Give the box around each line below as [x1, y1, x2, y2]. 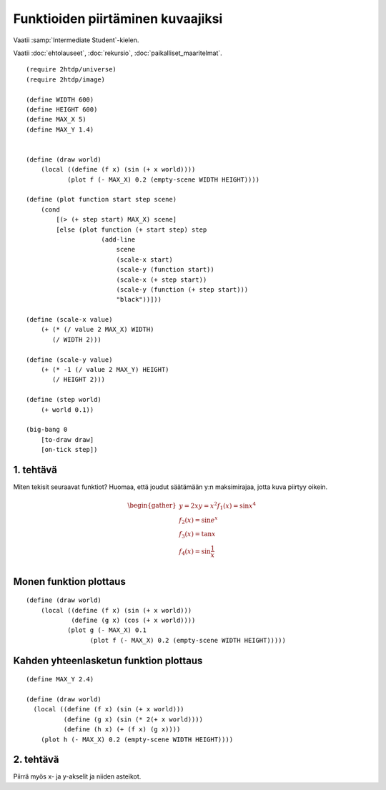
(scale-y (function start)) [116, 265, 214, 274]
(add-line [101, 235, 136, 243]
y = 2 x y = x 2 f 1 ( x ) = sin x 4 [179, 500, 257, 511]
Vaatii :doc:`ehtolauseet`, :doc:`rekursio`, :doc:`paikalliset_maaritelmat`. [13, 49, 223, 57]
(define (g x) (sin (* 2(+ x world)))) [63, 715, 204, 724]
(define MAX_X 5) [26, 115, 86, 124]
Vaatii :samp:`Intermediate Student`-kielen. [13, 36, 139, 44]
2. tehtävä [13, 754, 59, 766]
